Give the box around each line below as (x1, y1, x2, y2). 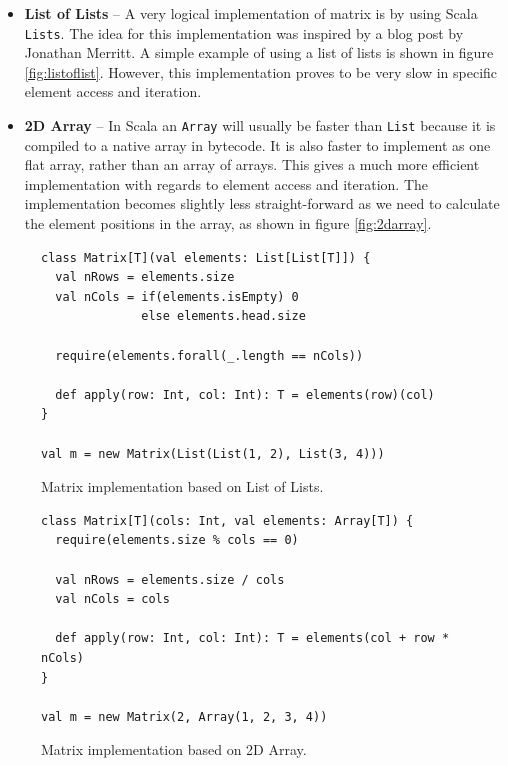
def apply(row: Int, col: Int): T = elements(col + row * (55, 631, 450, 646)
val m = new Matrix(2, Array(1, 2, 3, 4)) (41, 709, 328, 724)
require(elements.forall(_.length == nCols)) (55, 348, 364, 363)
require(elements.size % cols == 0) (55, 533, 299, 548)
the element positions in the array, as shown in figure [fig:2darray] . (24, 213, 432, 234)
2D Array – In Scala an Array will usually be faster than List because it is (24, 115, 496, 136)
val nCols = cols (55, 592, 170, 607)
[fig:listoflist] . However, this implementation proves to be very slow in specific (24, 61, 498, 82)
